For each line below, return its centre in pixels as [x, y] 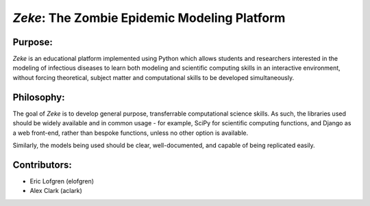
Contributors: [42, 165]
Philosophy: [39, 97]
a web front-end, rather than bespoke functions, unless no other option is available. [131, 133]
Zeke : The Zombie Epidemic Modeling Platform [149, 18]
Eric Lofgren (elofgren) [62, 181]
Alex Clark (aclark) [56, 191]
